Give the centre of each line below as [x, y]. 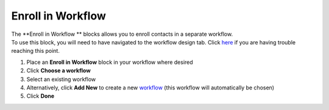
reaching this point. [36, 51]
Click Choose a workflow [58, 70]
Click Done [41, 96]
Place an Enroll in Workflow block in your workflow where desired [110, 62]
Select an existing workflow [61, 79]
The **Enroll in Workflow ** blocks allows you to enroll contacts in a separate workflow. [122, 34]
